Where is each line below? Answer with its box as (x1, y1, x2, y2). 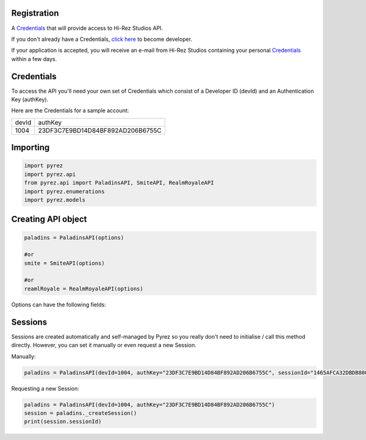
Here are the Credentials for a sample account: (11, 107, 129, 114)
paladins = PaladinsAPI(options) (24, 234, 124, 241)
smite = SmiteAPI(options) (24, 259, 105, 267)
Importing (11, 142, 50, 153)
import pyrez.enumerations (24, 188, 105, 195)
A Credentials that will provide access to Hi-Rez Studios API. (11, 24, 163, 32)
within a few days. (11, 55, 57, 62)
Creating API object (11, 214, 87, 225)
